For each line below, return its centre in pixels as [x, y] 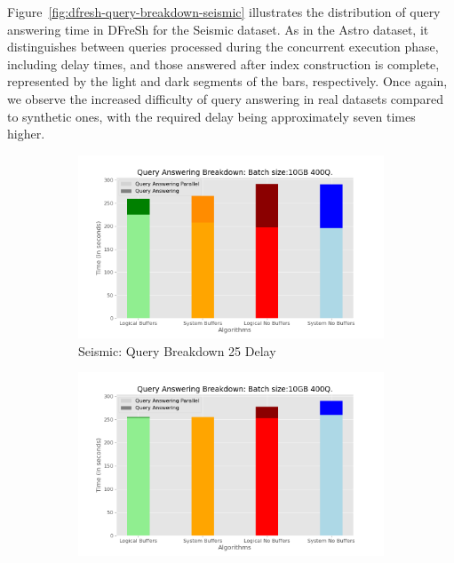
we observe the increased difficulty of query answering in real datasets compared [225, 98]
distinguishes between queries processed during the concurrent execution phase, [223, 47]
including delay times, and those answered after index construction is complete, [223, 63]
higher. [26, 134]
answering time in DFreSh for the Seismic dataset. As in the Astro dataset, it [218, 29]
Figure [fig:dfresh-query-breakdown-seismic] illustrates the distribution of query [224, 12]
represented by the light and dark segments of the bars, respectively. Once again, [227, 81]
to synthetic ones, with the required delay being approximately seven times [211, 116]
